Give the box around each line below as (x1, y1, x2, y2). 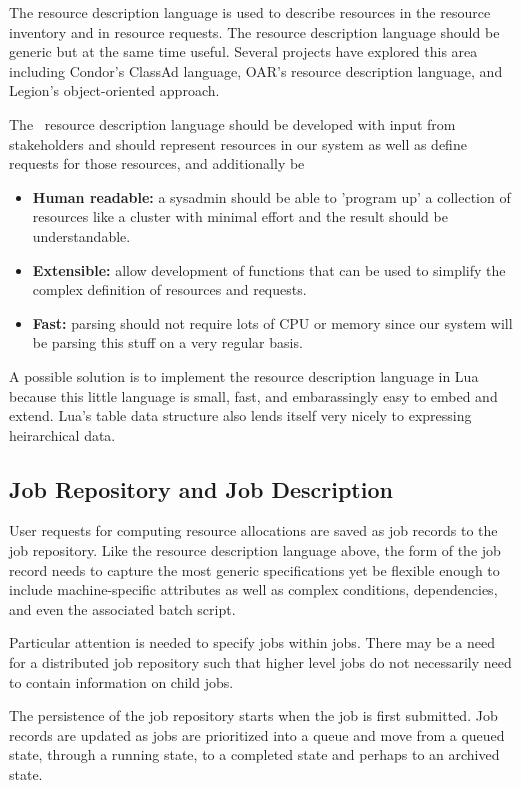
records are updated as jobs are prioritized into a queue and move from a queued (9, 724, 505, 745)
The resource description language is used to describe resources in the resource (9, 2, 491, 22)
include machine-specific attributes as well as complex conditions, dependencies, (9, 579, 498, 600)
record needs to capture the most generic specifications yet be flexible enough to (9, 559, 500, 580)
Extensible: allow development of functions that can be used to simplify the (32, 259, 506, 280)
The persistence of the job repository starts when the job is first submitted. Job (9, 705, 498, 726)
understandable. (32, 225, 131, 246)
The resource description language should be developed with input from (9, 113, 456, 134)
